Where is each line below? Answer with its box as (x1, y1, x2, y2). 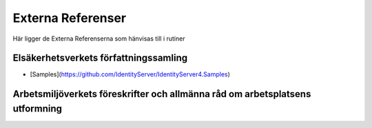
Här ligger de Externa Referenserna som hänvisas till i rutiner (12, 34, 185, 43)
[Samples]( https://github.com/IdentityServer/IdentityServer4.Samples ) (30, 70, 231, 78)
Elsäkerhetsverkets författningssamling (12, 52, 188, 64)
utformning (12, 103, 62, 114)
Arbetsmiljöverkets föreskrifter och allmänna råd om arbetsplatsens (12, 88, 311, 100)
